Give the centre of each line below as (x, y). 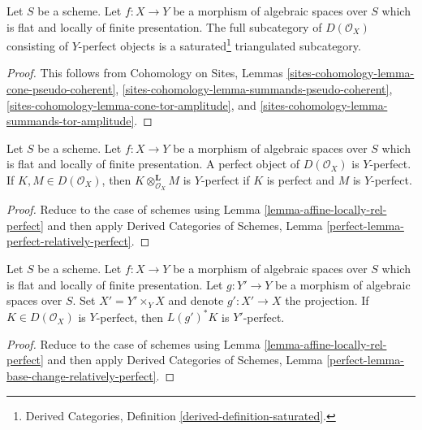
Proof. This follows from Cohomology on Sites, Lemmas (145, 73)
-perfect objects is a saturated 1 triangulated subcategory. (220, 44)
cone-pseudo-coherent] (61, 89)
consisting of (37, 45)
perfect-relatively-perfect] (69, 241)
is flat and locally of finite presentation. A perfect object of (153, 164)
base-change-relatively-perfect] (82, 376)
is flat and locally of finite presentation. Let (115, 284)
